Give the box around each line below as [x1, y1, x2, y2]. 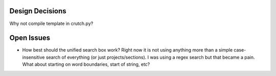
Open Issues [9, 34, 51, 42]
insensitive [22, 54, 45, 60]
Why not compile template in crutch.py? [9, 20, 94, 27]
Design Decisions [9, 7, 66, 15]
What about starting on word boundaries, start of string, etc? [22, 61, 150, 67]
